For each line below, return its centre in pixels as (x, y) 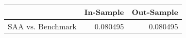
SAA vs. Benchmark (42, 26)
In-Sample (104, 12)
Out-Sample (155, 12)
